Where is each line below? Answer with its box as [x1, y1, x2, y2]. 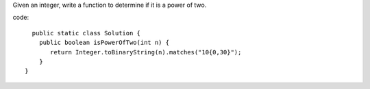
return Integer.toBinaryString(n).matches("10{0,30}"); [50, 48, 242, 56]
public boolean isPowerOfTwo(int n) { [38, 39, 170, 47]
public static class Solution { [32, 29, 140, 37]
